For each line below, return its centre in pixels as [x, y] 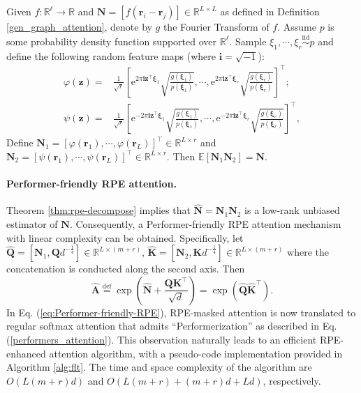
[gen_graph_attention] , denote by [79, 26]
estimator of [32, 224]
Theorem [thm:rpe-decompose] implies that [98, 210]
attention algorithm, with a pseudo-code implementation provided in [196, 353]
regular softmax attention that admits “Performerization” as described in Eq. [172, 326]
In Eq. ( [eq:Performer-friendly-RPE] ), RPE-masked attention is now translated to [181, 312]
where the [308, 252]
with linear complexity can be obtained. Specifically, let [125, 237]
